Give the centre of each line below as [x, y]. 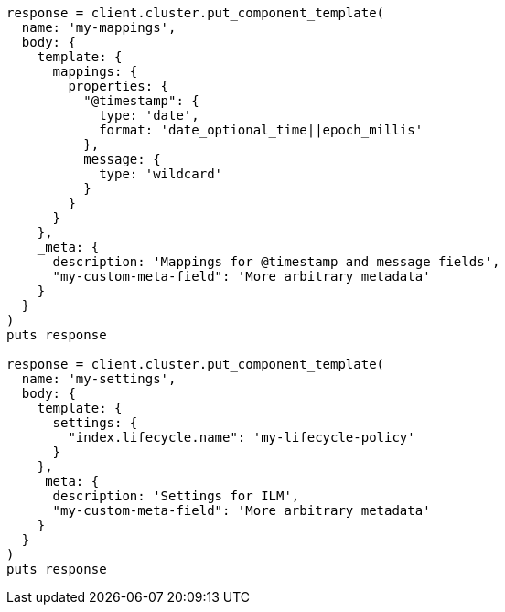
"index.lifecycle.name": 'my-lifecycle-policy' [242, 437]
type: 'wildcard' [161, 174]
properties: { [118, 86]
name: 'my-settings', [99, 379]
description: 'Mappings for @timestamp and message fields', [276, 262]
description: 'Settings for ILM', [176, 496]
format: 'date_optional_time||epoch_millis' [261, 130]
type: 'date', [149, 115]
